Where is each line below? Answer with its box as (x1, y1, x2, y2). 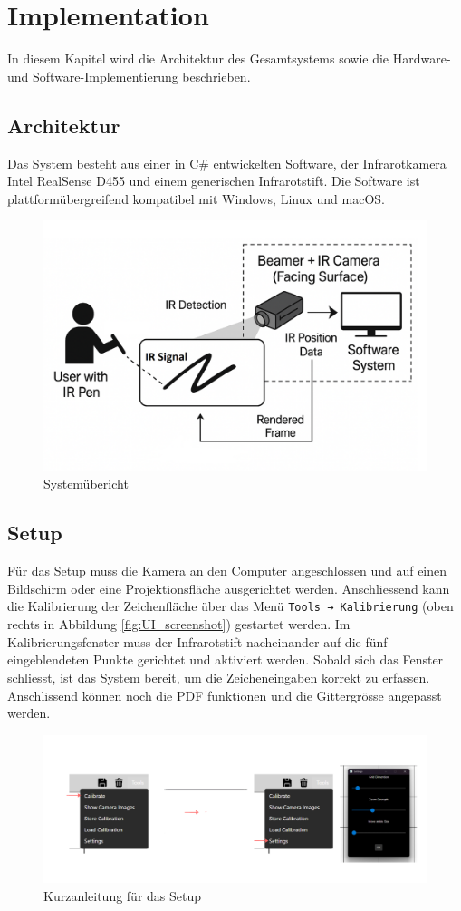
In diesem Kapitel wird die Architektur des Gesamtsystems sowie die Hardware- (7, 49, 451, 68)
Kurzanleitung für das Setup (43, 886, 202, 905)
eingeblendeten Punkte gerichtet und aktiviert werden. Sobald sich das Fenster (7, 650, 444, 669)
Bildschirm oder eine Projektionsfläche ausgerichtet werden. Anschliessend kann (7, 578, 450, 597)
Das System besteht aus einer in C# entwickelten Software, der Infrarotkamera (7, 153, 447, 172)
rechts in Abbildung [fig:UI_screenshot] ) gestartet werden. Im (7, 615, 351, 634)
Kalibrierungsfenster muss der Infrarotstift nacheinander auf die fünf (7, 632, 388, 651)
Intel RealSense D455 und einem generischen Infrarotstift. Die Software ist (7, 171, 420, 190)
